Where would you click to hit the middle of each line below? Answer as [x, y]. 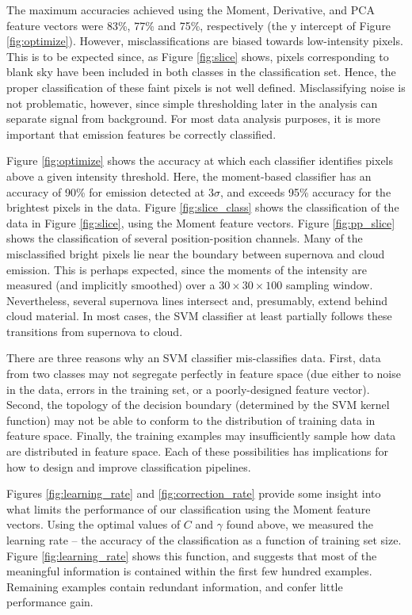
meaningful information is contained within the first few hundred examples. [189, 571]
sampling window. [329, 285]
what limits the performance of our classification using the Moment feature [189, 508]
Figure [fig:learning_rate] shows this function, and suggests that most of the [192, 555]
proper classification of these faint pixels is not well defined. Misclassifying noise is [206, 87]
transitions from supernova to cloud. [95, 331]
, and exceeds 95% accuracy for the [305, 191]
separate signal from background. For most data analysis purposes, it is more [193, 118]
